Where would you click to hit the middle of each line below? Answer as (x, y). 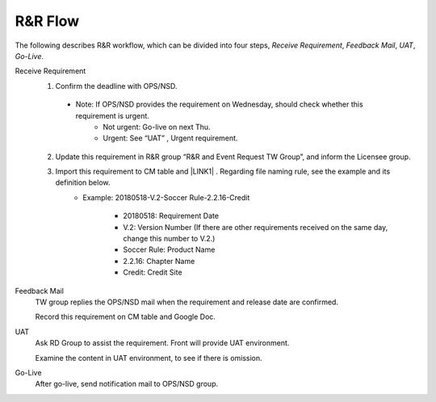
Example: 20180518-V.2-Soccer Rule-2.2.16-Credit (166, 197)
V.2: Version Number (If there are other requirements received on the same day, (256, 227)
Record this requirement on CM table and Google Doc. (125, 317)
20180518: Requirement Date (171, 216)
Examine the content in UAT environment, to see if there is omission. (149, 358)
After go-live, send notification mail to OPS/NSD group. (126, 384)
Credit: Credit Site (153, 272)
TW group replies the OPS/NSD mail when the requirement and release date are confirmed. (187, 302)
